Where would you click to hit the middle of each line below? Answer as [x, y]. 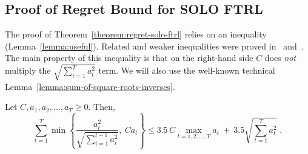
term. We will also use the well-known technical [187, 70]
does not [280, 58]
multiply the [28, 70]
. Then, [102, 107]
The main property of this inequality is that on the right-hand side [129, 58]
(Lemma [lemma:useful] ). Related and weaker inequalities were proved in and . [154, 46]
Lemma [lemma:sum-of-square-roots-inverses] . [90, 86]
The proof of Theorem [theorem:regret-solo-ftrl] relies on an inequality [136, 34]
